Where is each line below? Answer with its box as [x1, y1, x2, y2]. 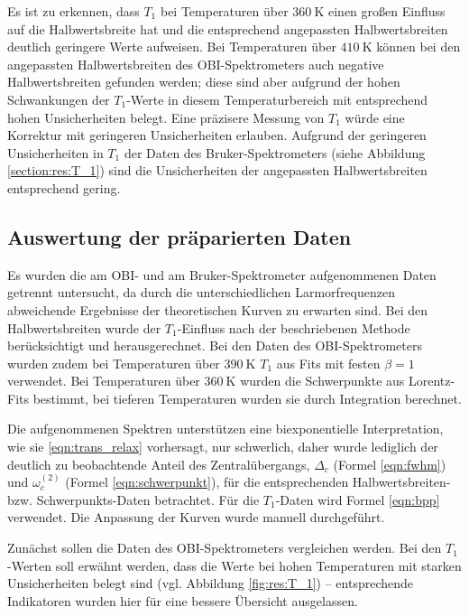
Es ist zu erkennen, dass [7, 2, 140, 20]
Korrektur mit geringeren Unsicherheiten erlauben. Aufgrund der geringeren [7, 126, 427, 145]
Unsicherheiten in [7, 143, 104, 162]
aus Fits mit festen [276, 353, 381, 372]
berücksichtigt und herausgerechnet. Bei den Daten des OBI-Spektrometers [7, 336, 422, 355]
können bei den [376, 37, 461, 56]
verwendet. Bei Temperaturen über [7, 371, 200, 390]
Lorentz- [409, 371, 455, 390]
